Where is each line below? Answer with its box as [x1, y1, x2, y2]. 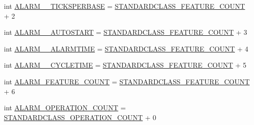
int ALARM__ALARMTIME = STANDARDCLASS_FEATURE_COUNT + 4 [4, 43, 249, 53]
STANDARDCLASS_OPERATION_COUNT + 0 [4, 112, 156, 122]
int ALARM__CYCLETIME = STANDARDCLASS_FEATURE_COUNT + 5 [4, 60, 247, 70]
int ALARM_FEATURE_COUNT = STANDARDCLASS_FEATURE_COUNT [4, 76, 250, 86]
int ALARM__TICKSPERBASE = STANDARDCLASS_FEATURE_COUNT [4, 1, 245, 11]
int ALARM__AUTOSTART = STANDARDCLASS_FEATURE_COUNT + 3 [4, 27, 247, 37]
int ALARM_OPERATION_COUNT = [4, 102, 126, 113]
